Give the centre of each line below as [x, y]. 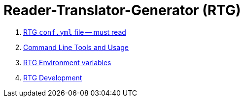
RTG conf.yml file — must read [75, 32]
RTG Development [53, 77]
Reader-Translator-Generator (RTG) [122, 10]
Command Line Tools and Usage [76, 47]
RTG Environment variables [67, 62]
